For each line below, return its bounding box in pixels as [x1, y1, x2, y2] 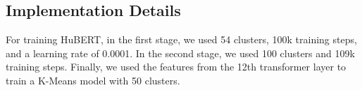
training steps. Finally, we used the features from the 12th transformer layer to [6, 59, 347, 74]
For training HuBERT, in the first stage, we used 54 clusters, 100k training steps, [6, 32, 357, 47]
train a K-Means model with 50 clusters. [6, 73, 180, 87]
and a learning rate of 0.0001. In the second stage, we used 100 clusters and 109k [6, 45, 355, 60]
